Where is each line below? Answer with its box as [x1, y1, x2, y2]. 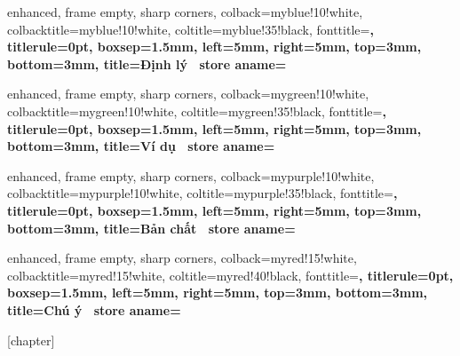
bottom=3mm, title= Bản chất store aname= [7, 218, 296, 237]
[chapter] [7, 330, 55, 349]
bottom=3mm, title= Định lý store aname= [7, 54, 287, 73]
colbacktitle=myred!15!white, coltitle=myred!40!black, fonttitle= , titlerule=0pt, [7, 265, 454, 284]
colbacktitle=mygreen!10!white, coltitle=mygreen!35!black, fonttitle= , [7, 101, 386, 120]
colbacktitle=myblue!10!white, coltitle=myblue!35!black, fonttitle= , [7, 20, 374, 38]
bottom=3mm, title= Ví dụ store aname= [7, 137, 275, 155]
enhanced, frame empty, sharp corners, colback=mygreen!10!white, [7, 84, 369, 103]
